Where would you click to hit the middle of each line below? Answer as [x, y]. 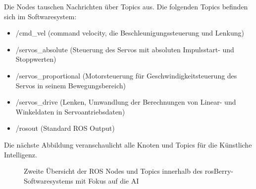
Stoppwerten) [36, 59]
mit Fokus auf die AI [107, 180]
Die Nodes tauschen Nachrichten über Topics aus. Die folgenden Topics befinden [126, 6]
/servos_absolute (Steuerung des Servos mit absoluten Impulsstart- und [125, 49]
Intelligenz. [21, 154]
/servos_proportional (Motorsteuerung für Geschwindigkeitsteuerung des [126, 75]
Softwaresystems [49, 180]
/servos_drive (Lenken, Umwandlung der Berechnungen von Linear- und [126, 102]
